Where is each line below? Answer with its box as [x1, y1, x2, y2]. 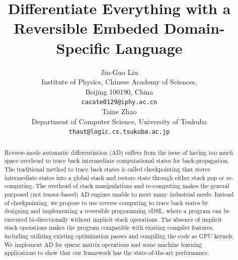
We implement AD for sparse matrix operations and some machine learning [4, 240, 202, 248]
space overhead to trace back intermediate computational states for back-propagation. [4, 156, 229, 165]
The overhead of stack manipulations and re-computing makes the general [35, 182, 229, 190]
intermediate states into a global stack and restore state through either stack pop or [4, 173, 224, 182]
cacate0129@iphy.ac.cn [81, 99, 157, 106]
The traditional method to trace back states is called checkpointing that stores [4, 164, 210, 173]
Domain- [164, 18, 225, 38]
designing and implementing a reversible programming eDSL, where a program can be [4, 207, 230, 215]
